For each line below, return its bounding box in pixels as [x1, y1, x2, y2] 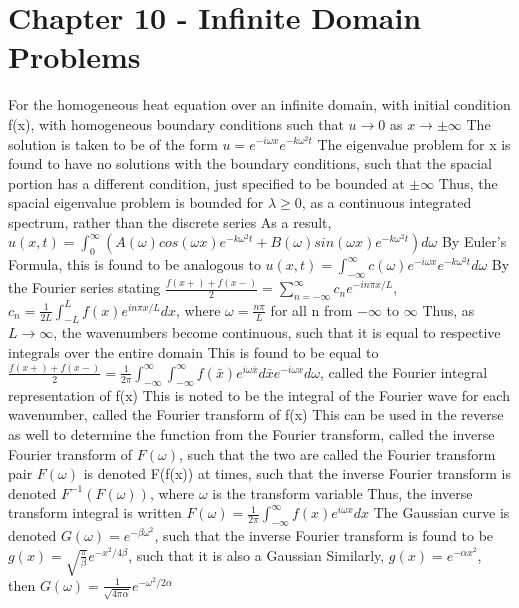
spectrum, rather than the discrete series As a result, [8, 211, 332, 232]
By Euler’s [441, 231, 507, 252]
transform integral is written [8, 502, 182, 523]
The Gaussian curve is [373, 502, 510, 523]
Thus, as [422, 299, 475, 320]
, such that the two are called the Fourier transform [179, 443, 496, 464]
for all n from [270, 299, 353, 320]
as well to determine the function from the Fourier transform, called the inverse [8, 423, 495, 444]
